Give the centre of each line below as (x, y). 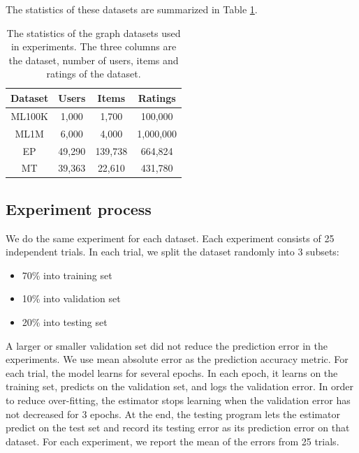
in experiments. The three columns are (94, 46)
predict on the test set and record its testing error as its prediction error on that (178, 428)
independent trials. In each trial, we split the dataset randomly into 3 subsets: (173, 252)
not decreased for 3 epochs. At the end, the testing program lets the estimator (173, 414)
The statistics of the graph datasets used (94, 32)
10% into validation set (71, 298)
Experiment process (79, 208)
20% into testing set (65, 322)
